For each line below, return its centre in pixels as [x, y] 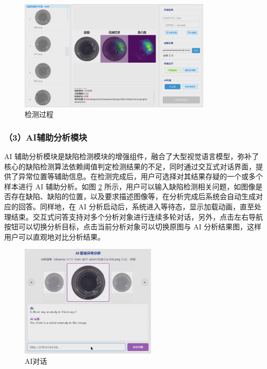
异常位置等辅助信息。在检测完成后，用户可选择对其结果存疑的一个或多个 [140, 176]
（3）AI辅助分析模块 [46, 137]
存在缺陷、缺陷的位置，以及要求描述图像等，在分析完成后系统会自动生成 [133, 196]
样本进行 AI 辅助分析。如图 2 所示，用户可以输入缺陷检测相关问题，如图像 [130, 186]
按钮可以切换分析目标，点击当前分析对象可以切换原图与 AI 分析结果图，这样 [133, 227]
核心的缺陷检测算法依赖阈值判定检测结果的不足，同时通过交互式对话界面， [130, 166]
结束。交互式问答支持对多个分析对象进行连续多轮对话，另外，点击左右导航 [137, 216]
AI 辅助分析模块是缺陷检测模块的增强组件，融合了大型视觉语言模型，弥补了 [132, 156]
